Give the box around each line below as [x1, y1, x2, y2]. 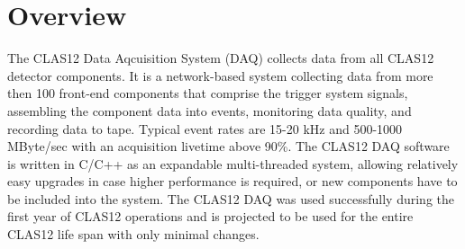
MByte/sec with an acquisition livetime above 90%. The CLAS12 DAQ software [7, 137, 450, 156]
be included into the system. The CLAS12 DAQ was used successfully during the [7, 189, 454, 208]
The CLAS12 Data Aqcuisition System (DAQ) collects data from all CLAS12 [7, 49, 434, 67]
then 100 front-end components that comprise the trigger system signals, [7, 84, 408, 102]
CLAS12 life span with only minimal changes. [7, 225, 260, 244]
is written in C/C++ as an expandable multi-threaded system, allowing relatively [7, 154, 459, 173]
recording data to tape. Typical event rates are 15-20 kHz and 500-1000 [7, 119, 403, 138]
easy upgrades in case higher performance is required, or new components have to [7, 172, 458, 191]
